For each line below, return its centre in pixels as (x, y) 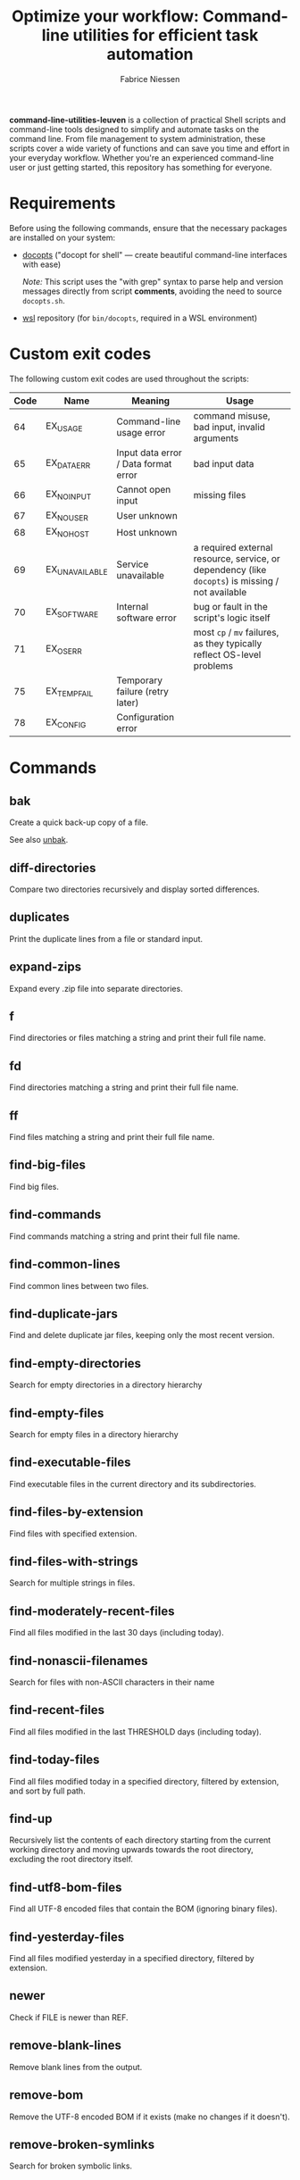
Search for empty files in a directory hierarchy (94, 1434)
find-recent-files (57, 1710)
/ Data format (144, 463)
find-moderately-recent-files (92, 1611)
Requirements (62, 204)
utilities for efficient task (166, 35)
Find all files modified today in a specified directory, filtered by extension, (144, 1781)
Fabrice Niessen (150, 79)
